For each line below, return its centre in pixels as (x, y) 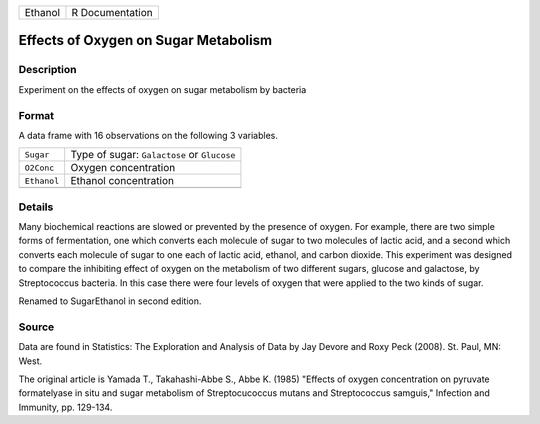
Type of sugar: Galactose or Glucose (153, 155)
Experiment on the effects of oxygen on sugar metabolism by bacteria (162, 89)
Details (36, 207)
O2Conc (39, 167)
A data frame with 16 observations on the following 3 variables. (148, 135)
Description (47, 70)
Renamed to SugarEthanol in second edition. (110, 301)
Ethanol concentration (122, 181)
